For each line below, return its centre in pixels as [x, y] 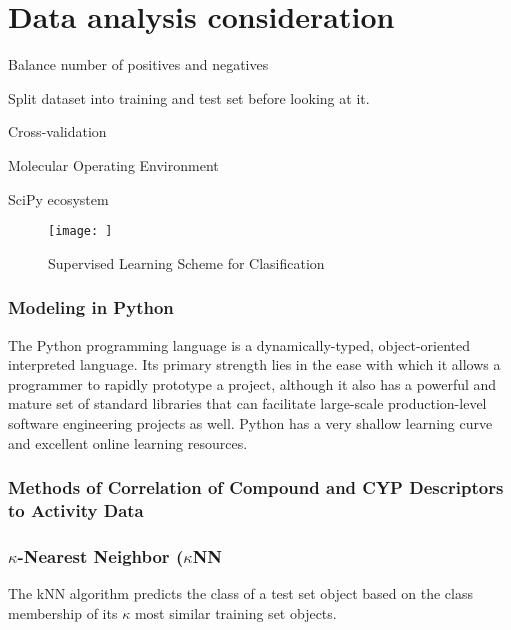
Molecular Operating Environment [113, 164]
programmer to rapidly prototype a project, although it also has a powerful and [252, 383]
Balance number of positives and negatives [138, 64]
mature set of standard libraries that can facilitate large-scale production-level [247, 403]
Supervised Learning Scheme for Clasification [186, 262]
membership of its [63, 612]
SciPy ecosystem [58, 198]
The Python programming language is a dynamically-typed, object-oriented [239, 344]
